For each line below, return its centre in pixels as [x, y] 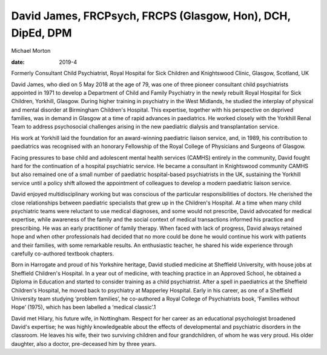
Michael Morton [31, 51]
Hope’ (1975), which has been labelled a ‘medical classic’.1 [84, 307]
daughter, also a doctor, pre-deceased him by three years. [84, 343]
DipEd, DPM [41, 33]
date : [18, 62]
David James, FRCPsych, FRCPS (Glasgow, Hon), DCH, [151, 16]
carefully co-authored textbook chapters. [63, 253]
